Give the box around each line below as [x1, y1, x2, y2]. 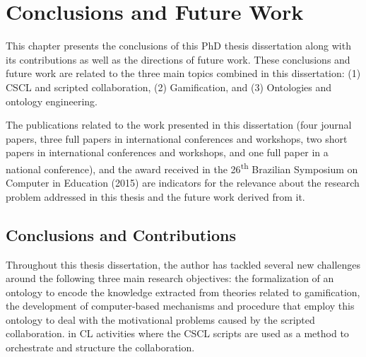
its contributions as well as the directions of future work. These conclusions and [6, 52, 350, 66]
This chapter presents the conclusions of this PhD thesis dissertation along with [6, 38, 351, 53]
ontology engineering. [6, 93, 98, 108]
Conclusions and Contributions [6, 223, 236, 245]
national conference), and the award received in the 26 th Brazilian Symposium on [6, 159, 358, 176]
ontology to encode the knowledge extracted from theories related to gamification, [6, 284, 360, 299]
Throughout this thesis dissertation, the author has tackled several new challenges [6, 257, 361, 271]
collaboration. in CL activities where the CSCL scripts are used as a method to [6, 326, 349, 341]
